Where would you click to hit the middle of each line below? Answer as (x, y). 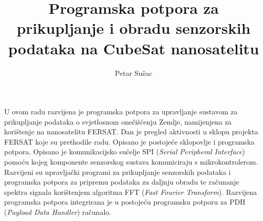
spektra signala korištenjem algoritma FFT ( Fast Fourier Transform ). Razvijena (131, 192)
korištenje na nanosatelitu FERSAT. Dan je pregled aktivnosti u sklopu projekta (131, 132)
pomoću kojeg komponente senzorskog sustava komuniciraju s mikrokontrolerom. (131, 162)
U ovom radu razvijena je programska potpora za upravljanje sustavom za (121, 112)
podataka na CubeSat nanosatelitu (134, 48)
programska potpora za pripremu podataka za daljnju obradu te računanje (122, 182)
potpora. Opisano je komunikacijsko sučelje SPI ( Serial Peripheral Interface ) (125, 152)
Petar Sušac (134, 73)
